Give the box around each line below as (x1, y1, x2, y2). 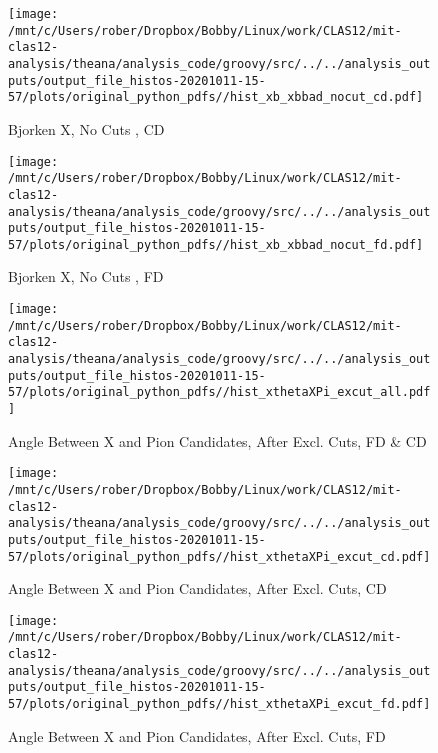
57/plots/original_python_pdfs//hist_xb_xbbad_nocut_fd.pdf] (8, 237, 424, 252)
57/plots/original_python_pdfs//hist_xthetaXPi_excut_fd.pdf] (8, 697, 431, 712)
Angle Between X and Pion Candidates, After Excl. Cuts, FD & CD (8, 430, 427, 451)
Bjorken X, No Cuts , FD (8, 266, 164, 287)
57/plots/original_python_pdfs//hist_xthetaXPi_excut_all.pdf (8, 385, 431, 400)
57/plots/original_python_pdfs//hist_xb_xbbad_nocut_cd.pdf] (8, 90, 424, 105)
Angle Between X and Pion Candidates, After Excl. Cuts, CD (8, 578, 387, 599)
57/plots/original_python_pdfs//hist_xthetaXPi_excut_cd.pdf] (8, 549, 431, 564)
